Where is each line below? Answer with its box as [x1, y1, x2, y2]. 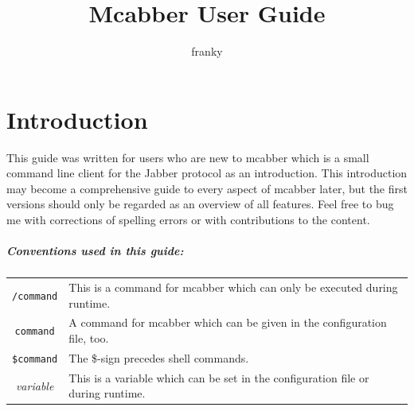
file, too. [68, 329, 109, 346]
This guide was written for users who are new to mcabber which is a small [6, 149, 369, 165]
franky [191, 43, 223, 60]
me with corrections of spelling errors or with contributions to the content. [6, 211, 370, 228]
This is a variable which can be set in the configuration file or [68, 369, 369, 386]
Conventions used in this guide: [6, 242, 184, 259]
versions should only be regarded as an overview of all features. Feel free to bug [6, 196, 394, 212]
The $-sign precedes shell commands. [68, 349, 249, 366]
